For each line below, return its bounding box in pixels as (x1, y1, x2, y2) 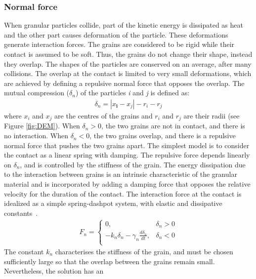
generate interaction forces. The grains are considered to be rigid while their (4, 39, 235, 49)
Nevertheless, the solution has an (4, 266, 104, 276)
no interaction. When (4, 130, 68, 141)
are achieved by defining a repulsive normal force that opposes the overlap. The (4, 78, 245, 88)
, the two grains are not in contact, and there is (101, 120, 245, 131)
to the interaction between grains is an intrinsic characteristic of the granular (4, 169, 237, 179)
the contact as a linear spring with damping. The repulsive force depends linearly (4, 150, 250, 160)
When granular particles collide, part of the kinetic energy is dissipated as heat (4, 20, 243, 30)
